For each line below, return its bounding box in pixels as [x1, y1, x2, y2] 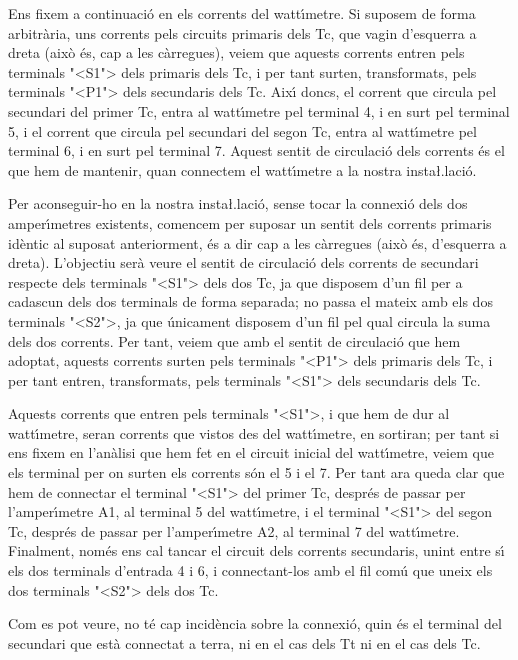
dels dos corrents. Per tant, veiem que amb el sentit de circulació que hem [8, 330, 461, 351]
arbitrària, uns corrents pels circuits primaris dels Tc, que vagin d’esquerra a [8, 22, 477, 43]
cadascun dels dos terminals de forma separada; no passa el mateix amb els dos [8, 291, 493, 312]
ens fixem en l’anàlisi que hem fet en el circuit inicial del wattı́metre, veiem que [8, 442, 494, 463]
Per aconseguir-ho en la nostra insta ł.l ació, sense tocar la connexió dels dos [8, 193, 468, 214]
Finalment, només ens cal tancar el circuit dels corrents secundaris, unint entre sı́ [8, 540, 505, 561]
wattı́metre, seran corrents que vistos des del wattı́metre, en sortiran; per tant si [8, 422, 500, 443]
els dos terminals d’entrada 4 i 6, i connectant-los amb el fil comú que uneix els [8, 560, 493, 581]
